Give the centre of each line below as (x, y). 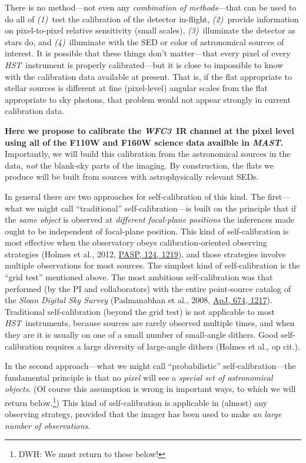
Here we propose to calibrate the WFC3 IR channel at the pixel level (149, 130)
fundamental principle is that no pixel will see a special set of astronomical (139, 377)
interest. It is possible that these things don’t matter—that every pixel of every (148, 53)
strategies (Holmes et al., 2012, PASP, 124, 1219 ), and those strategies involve (145, 254)
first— (279, 196)
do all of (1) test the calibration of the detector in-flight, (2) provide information (152, 19)
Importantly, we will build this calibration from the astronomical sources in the (148, 154)
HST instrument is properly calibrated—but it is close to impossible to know (144, 64)
